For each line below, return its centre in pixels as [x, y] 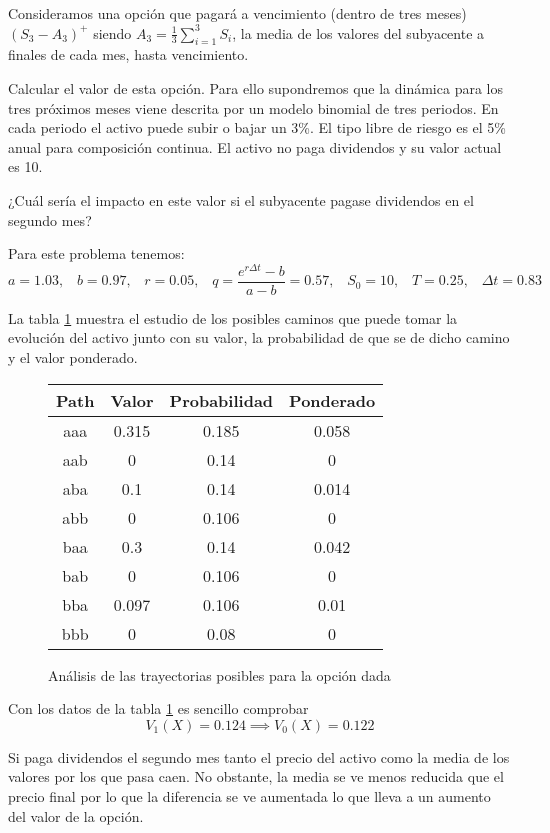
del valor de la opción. [76, 815]
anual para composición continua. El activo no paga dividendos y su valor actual [255, 146]
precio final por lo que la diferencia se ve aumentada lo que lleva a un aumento [249, 796]
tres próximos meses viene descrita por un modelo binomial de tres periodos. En [253, 107]
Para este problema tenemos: [96, 253]
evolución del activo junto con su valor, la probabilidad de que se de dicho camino [259, 337]
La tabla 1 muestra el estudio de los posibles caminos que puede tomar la [233, 317]
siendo [112, 32]
